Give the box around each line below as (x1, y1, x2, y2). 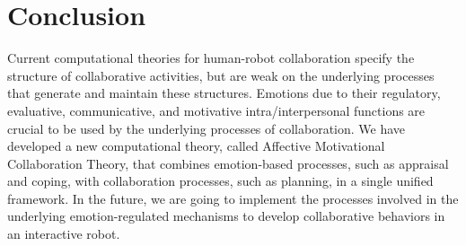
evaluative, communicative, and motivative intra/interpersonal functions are (7, 101, 426, 119)
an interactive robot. (7, 224, 120, 243)
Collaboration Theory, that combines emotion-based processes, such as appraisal (7, 154, 449, 172)
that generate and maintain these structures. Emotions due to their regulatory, (7, 83, 441, 102)
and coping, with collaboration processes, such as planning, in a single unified (7, 171, 434, 190)
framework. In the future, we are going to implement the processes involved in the (7, 189, 459, 207)
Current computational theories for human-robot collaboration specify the (7, 48, 415, 67)
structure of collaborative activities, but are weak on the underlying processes (7, 66, 435, 84)
